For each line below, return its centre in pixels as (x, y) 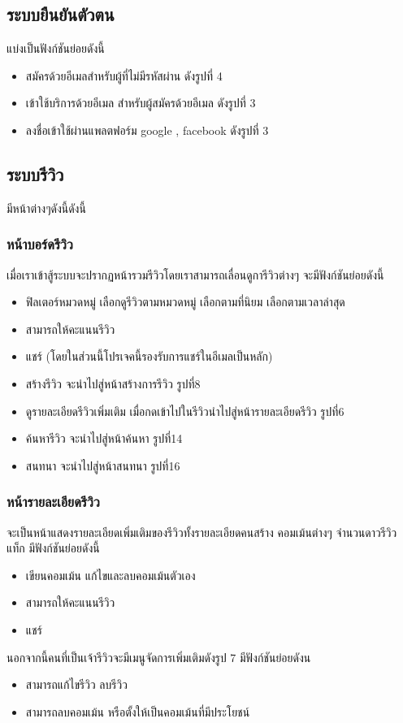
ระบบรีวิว (35, 173)
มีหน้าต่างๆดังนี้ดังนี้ (46, 208)
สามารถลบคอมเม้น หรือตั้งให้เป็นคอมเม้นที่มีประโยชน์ (138, 711)
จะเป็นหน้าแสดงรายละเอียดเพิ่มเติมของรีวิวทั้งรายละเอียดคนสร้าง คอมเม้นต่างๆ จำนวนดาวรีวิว (202, 532)
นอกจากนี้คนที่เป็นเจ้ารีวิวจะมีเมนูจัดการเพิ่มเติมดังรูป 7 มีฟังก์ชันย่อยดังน (159, 657)
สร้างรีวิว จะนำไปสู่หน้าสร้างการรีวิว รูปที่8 (113, 383)
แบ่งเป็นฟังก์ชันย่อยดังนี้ (56, 48)
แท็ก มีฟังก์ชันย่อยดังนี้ (53, 548)
